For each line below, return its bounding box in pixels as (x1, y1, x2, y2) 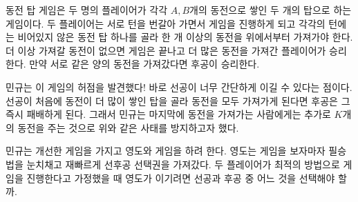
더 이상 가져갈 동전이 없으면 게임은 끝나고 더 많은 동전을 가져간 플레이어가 (6, 43, 326, 57)
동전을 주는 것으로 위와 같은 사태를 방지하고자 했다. (17, 120, 239, 134)
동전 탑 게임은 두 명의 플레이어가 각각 (6, 3, 168, 17)
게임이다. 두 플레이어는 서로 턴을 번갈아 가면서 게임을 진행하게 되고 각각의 (6, 16, 326, 30)
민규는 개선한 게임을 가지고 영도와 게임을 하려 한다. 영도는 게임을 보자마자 (6, 143, 326, 158)
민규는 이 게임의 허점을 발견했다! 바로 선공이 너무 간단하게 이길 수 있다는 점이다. (6, 79, 352, 94)
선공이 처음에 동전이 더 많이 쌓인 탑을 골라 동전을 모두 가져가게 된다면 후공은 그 (6, 93, 350, 108)
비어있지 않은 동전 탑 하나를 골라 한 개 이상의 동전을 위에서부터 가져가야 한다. (17, 30, 353, 44)
